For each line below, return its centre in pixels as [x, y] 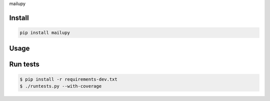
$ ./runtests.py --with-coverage [61, 86]
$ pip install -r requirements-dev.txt [68, 79]
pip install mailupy [45, 33]
